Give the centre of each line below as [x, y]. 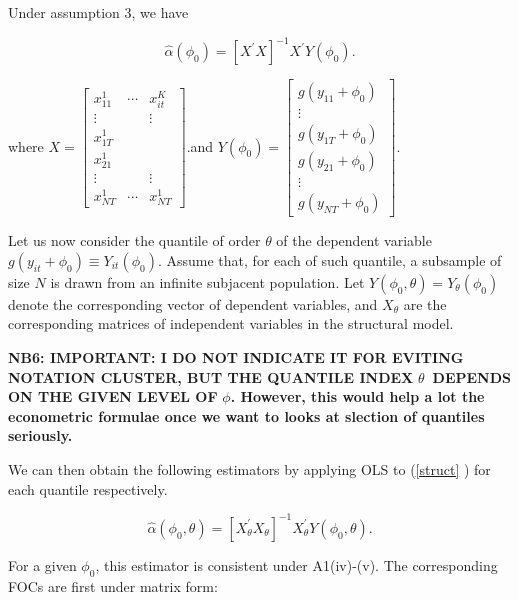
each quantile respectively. [88, 488]
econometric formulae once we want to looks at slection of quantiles [246, 415]
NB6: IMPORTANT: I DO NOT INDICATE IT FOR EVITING [236, 357]
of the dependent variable [354, 240]
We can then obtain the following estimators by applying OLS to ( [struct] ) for [249, 469]
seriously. [40, 435]
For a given [42, 564]
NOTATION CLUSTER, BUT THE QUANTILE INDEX [211, 376]
